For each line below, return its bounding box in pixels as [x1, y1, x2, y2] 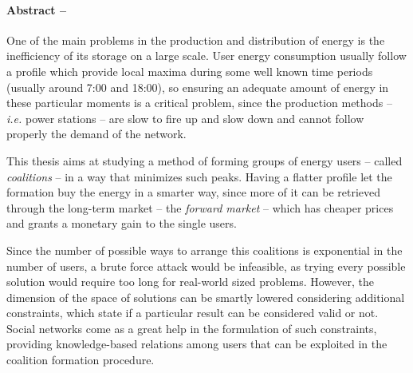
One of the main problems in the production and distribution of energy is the [6, 31, 385, 48]
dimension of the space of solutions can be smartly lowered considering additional [6, 288, 405, 305]
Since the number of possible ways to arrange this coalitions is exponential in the [6, 241, 403, 258]
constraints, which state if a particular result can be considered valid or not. [6, 304, 379, 321]
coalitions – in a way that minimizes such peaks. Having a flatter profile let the [6, 168, 392, 185]
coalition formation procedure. [6, 351, 155, 368]
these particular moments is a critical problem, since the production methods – [6, 94, 392, 111]
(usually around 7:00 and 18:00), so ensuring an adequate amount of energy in [6, 78, 389, 95]
